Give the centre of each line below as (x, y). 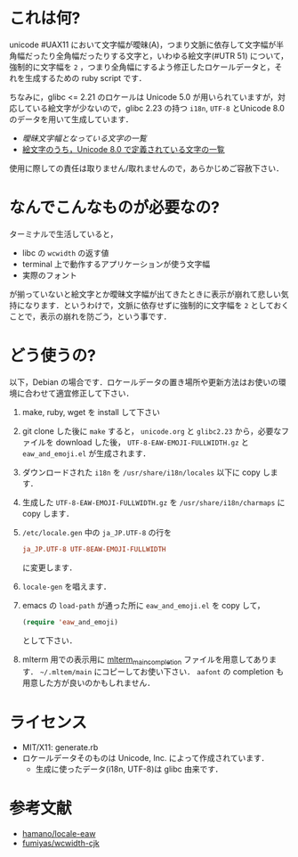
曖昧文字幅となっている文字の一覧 (84, 138)
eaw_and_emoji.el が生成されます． (86, 453)
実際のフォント (49, 275)
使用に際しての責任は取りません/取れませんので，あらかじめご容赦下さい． (147, 168)
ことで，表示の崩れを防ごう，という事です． (90, 316)
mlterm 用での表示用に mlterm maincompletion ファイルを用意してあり (145, 660)
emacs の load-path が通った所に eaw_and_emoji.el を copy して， (143, 605)
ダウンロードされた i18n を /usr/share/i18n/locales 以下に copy (141, 472)
